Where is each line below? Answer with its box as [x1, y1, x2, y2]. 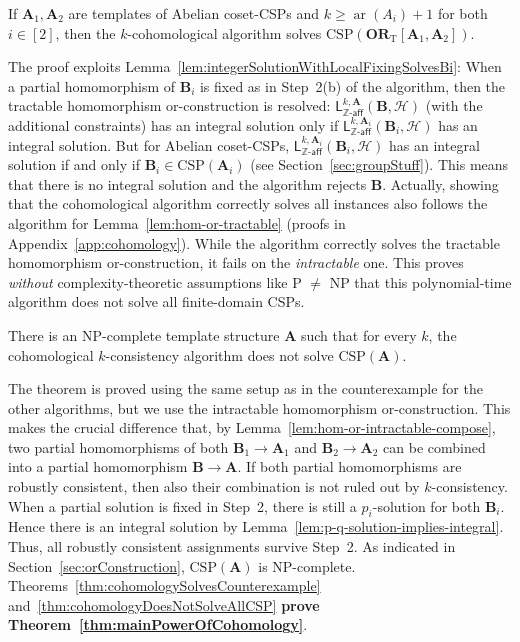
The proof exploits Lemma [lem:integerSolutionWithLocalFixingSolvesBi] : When [8, 56, 502, 77]
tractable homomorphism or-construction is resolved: [8, 95, 331, 116]
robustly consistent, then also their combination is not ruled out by [8, 476, 420, 497]
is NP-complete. [258, 555, 356, 576]
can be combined [383, 436, 486, 457]
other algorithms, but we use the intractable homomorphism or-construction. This [8, 397, 511, 418]
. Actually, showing [382, 173, 499, 194]
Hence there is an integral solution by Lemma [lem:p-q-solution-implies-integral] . [8, 516, 504, 537]
